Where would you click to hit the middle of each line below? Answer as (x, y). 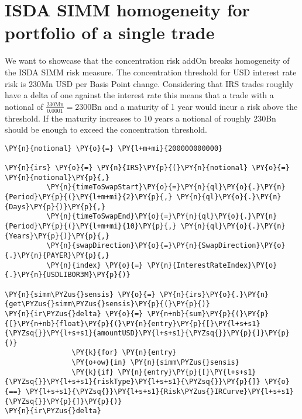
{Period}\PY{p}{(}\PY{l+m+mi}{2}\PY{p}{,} (89, 197)
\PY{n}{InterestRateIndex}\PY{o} (212, 265)
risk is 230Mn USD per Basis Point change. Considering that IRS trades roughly (149, 83)
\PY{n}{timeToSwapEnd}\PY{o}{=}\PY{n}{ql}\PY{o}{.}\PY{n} (162, 217)
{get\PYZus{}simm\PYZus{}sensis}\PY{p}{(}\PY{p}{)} (107, 304)
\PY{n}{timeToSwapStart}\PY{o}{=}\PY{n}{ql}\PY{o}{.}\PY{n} (166, 187)
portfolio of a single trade (110, 32)
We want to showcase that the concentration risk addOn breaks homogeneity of (147, 60)
